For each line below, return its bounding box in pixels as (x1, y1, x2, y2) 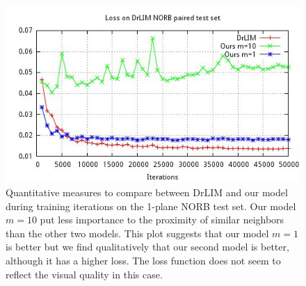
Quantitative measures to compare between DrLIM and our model (6, 184, 288, 199)
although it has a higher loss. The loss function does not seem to (6, 253, 281, 267)
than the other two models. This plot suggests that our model (6, 225, 269, 240)
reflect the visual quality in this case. (6, 267, 163, 281)
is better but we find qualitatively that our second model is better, (6, 239, 289, 254)
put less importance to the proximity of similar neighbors (40, 212, 284, 227)
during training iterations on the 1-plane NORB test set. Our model (6, 198, 296, 213)
